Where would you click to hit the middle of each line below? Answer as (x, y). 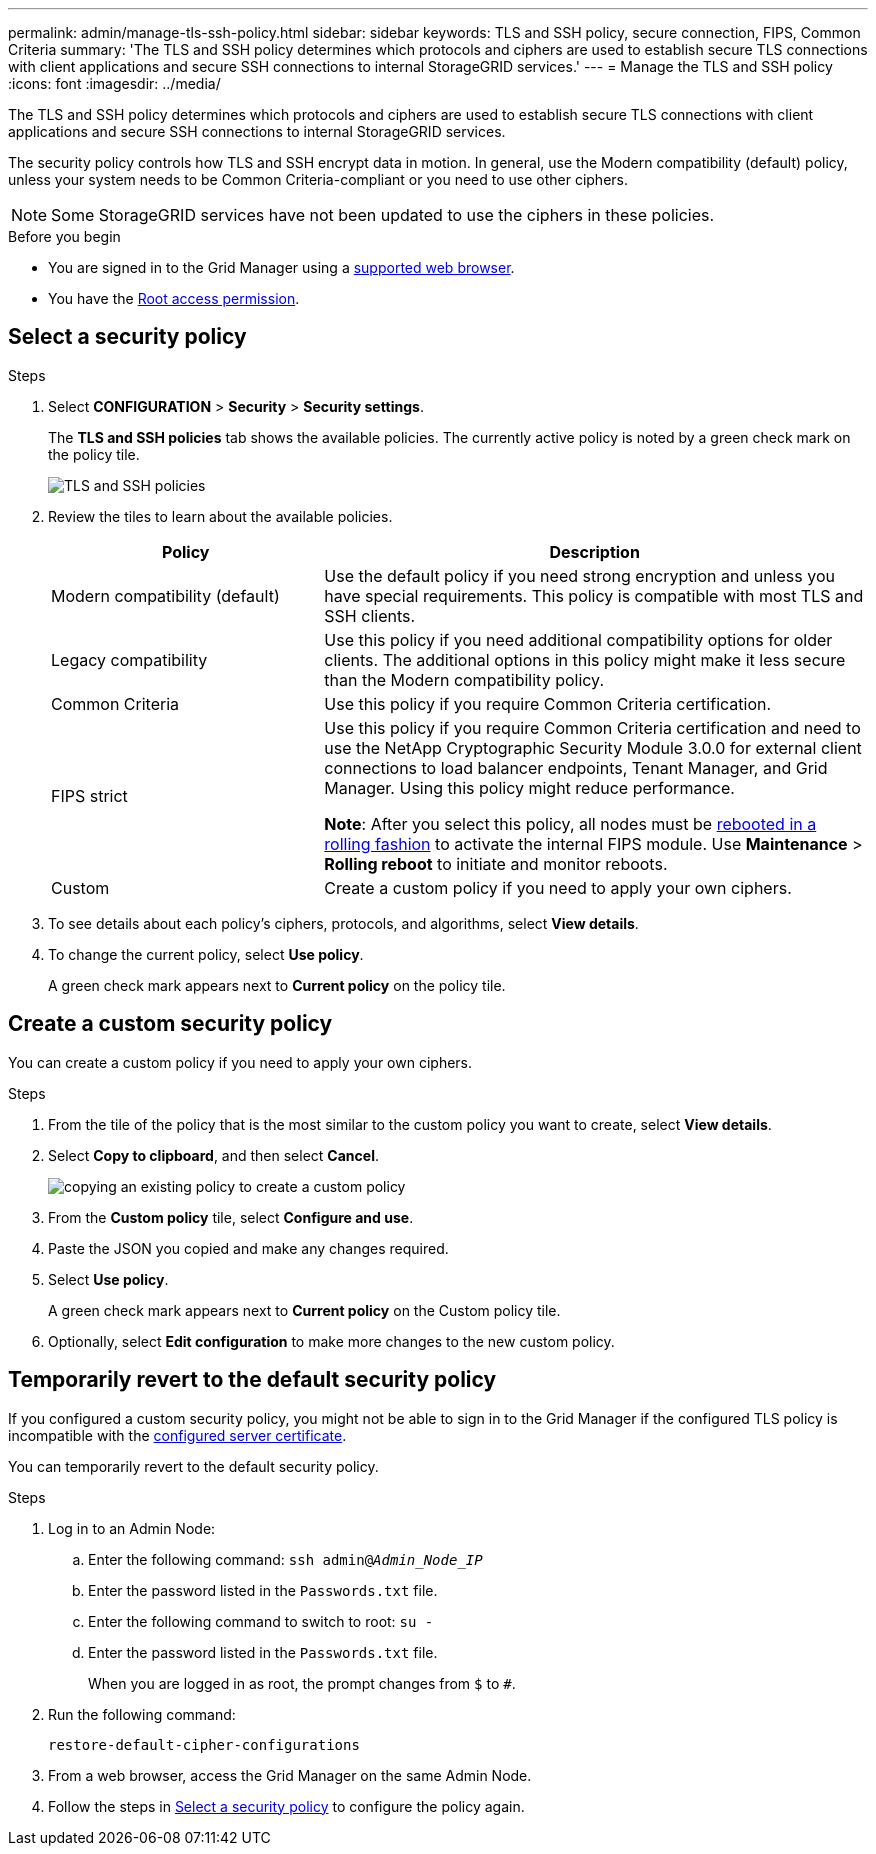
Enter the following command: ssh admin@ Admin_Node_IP (285, 1559)
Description (594, 551)
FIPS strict (89, 795)
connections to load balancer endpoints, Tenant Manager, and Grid (576, 767)
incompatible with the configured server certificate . (177, 1435)
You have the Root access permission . (174, 298)
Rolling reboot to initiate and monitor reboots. (496, 863)
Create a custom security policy (170, 1024)
